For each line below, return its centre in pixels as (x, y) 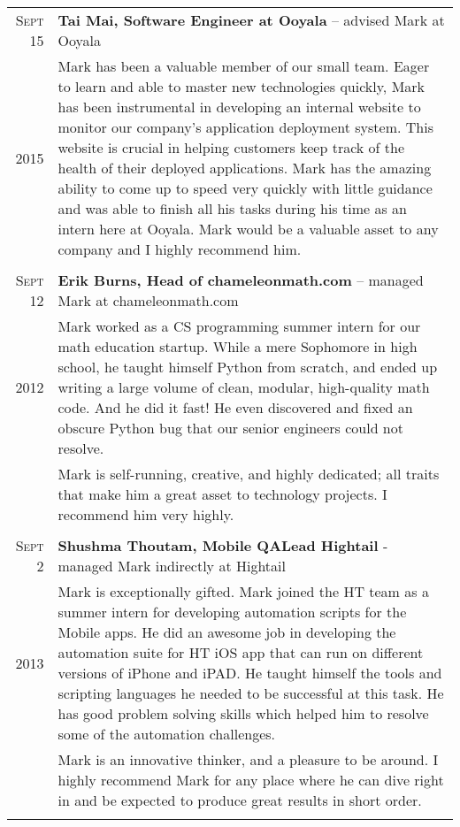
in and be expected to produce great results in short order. (240, 800)
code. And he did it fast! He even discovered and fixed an (235, 407)
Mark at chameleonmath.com (148, 300)
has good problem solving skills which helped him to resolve (243, 713)
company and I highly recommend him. (180, 249)
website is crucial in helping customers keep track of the (231, 147)
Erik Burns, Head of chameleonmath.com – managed (241, 280)
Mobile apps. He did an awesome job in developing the (227, 632)
